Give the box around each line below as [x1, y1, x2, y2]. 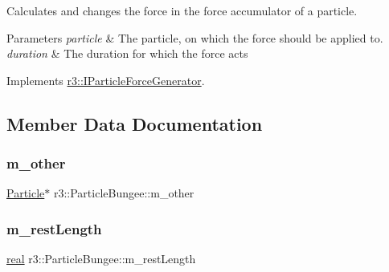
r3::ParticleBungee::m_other [53, 185, 194, 201]
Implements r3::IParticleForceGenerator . [6, 71, 205, 88]
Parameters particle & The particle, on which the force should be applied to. [6, 29, 383, 46]
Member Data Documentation [6, 111, 263, 136]
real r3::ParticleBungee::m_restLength [6, 250, 196, 267]
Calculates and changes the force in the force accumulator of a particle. [6, 2, 358, 18]
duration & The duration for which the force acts [6, 45, 248, 62]
